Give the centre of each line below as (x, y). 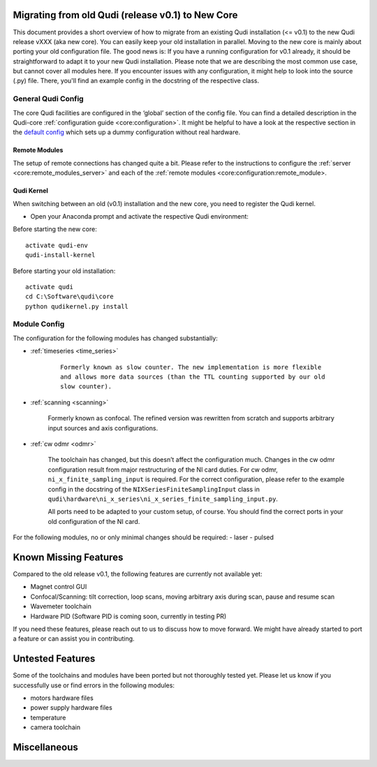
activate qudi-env (57, 245)
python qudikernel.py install (77, 306)
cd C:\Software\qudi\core (70, 297)
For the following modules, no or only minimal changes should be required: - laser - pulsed (143, 537)
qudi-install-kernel (60, 255)
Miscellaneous (45, 747)
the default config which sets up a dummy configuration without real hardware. (127, 132)
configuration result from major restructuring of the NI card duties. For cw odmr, (163, 469)
